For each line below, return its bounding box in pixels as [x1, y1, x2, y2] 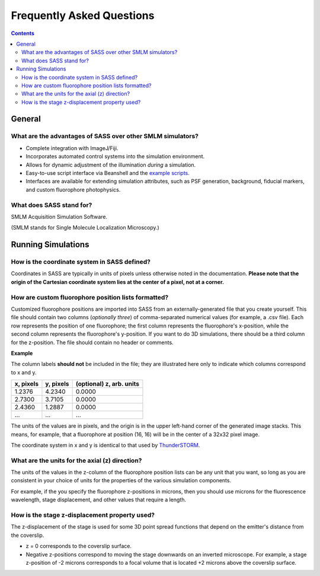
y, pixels [45, 380, 69, 388]
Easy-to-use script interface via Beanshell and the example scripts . [25, 170, 190, 176]
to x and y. [11, 368, 37, 376]
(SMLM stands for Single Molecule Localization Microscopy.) [11, 224, 159, 231]
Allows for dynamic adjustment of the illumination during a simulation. [25, 161, 196, 168]
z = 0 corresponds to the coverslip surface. [25, 543, 132, 550]
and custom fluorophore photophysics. [25, 186, 121, 193]
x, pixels [14, 380, 39, 388]
